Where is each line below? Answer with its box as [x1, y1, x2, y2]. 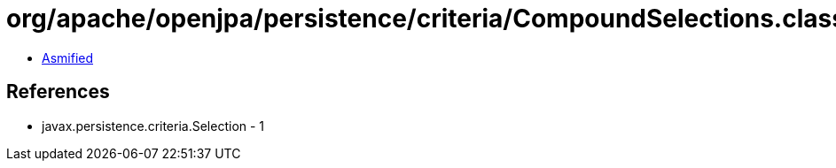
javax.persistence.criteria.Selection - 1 [42, 118, 265, 134]
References [6, 80, 110, 103]
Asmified [42, 50, 94, 65]
